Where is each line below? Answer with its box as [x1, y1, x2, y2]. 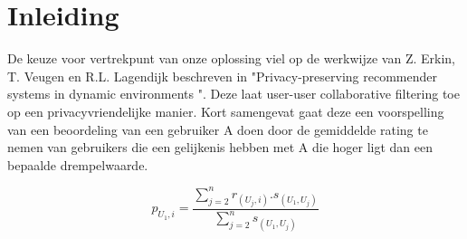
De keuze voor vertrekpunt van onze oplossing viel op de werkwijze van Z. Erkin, [7, 49, 455, 68]
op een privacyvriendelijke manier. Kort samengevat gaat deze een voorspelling [7, 101, 444, 120]
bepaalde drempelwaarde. [7, 155, 148, 174]
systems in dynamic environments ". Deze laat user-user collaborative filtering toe [7, 84, 460, 103]
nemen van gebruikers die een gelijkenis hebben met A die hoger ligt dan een [7, 138, 434, 157]
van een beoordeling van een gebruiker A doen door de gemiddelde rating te [7, 119, 428, 139]
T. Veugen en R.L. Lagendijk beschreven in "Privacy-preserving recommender [7, 66, 438, 85]
